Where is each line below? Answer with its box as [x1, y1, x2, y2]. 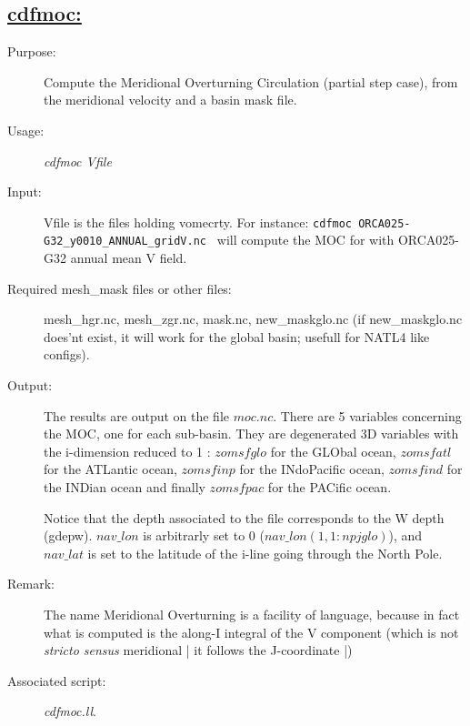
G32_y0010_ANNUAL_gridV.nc [44, 235, 206, 248]
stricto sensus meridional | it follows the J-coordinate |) [44, 640, 353, 660]
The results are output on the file [44, 406, 230, 425]
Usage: [7, 120, 45, 139]
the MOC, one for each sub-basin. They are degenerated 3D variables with [44, 424, 459, 443]
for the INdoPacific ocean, [239, 459, 385, 479]
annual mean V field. [70, 248, 187, 267]
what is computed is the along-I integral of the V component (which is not [44, 622, 459, 641]
